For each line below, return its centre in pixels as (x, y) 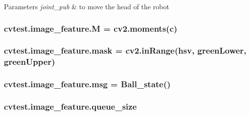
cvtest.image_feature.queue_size (70, 106)
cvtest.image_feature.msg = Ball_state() (87, 84)
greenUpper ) (30, 62)
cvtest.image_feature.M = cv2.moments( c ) (91, 28)
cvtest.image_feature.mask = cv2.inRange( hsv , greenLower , (125, 50)
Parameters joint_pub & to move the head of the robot (87, 6)
